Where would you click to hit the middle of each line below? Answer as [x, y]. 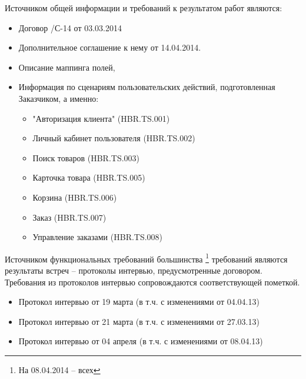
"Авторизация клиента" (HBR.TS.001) [101, 118]
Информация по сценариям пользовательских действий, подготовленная [147, 87]
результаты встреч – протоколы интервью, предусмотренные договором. [134, 270]
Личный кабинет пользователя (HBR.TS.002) [114, 138]
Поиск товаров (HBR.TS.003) [86, 157]
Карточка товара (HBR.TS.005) [89, 177]
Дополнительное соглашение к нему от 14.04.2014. [110, 47]
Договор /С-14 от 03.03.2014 [70, 27]
